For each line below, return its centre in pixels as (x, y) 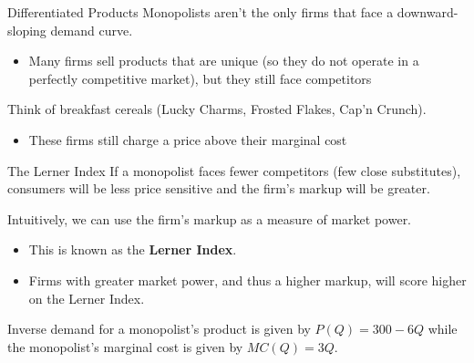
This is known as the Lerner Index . (133, 249)
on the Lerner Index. (87, 298)
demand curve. (92, 30)
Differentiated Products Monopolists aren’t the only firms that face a (201, 12)
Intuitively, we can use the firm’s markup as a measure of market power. (210, 218)
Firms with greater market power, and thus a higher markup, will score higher (247, 280)
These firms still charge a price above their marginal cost (188, 139)
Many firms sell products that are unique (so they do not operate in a (224, 61)
